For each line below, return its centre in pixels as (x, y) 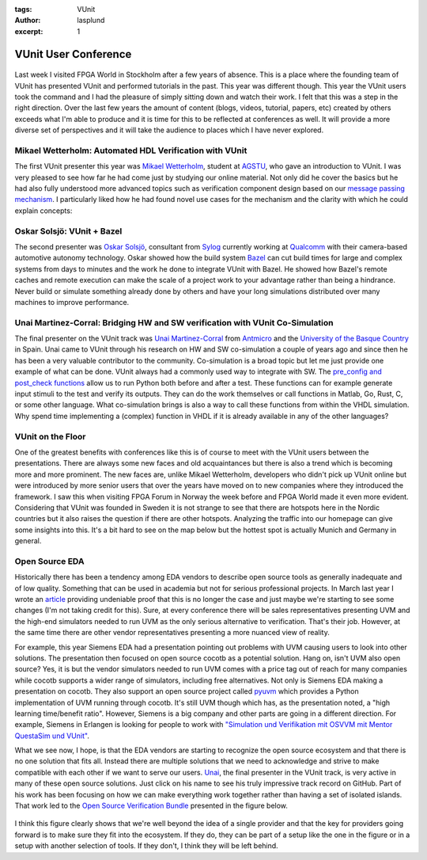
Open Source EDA (49, 561)
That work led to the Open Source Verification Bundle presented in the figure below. (151, 806)
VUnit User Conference (73, 54)
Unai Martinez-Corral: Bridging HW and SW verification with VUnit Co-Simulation (174, 322)
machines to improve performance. (72, 302)
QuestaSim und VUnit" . (52, 736)
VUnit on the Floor (50, 436)
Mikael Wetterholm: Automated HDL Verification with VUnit (131, 150)
